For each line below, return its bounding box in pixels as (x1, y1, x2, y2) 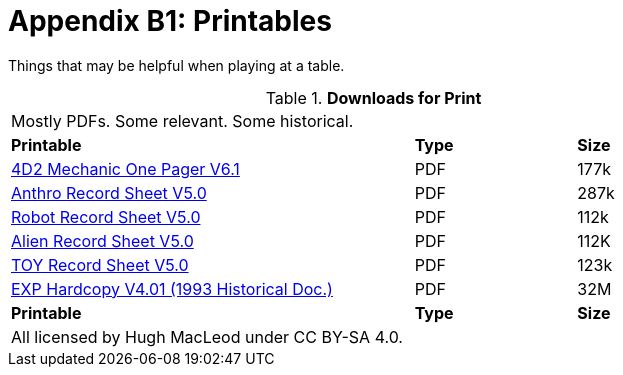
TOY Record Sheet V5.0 (11, 254, 189, 275)
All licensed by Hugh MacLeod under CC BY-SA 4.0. (11, 326, 403, 347)
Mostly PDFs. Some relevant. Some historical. (11, 110, 354, 131)
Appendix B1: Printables (8, 4, 332, 38)
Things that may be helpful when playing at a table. (8, 56, 345, 74)
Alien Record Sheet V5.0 (11, 230, 194, 251)
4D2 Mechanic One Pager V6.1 (11, 158, 240, 179)
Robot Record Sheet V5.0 (11, 206, 201, 227)
